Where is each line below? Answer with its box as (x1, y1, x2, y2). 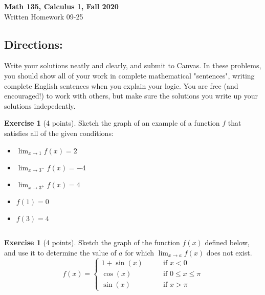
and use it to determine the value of (4, 247, 117, 258)
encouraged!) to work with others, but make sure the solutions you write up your (4, 90, 258, 101)
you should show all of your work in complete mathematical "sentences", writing (4, 70, 255, 81)
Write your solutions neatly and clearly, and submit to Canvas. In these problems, (4, 60, 261, 71)
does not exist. (206, 247, 252, 258)
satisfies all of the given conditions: (4, 127, 114, 138)
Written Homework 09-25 (4, 11, 83, 22)
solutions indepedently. (4, 100, 76, 111)
